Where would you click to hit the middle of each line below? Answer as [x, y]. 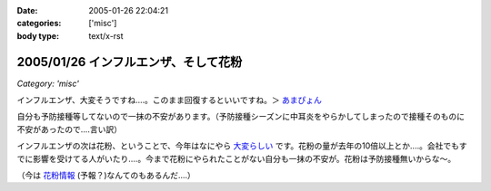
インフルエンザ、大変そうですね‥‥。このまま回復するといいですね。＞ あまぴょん [170, 100]
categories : [39, 24]
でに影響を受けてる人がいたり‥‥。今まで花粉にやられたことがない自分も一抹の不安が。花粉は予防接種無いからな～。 [236, 158]
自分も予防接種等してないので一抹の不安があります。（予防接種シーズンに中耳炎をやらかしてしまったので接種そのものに [241, 117]
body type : [38, 35]
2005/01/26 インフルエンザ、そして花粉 [130, 62]
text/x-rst [106, 35]
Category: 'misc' [48, 83]
